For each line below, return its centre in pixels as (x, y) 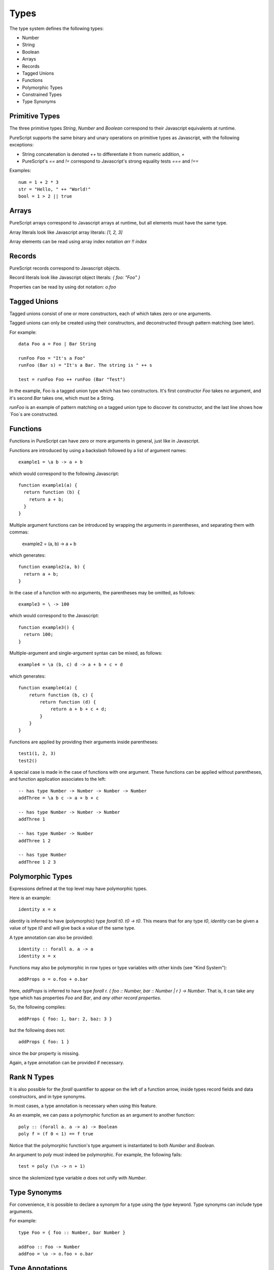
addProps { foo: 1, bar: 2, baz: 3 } (65, 1019)
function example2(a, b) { (52, 567)
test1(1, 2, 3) (37, 754)
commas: (19, 532)
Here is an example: (30, 898)
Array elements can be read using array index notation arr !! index (78, 242)
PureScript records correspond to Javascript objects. (65, 268)
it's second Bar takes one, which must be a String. (62, 398)
